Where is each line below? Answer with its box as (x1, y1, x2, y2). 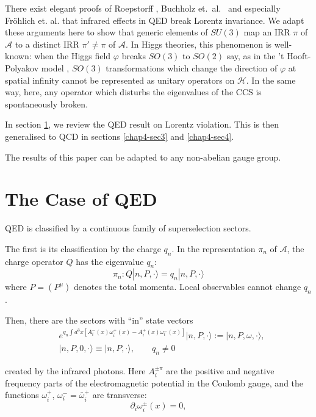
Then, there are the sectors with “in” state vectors (5, 313, 193, 326)
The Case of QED (5, 186, 157, 211)
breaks (121, 49, 146, 62)
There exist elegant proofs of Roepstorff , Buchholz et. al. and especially (5, 2, 281, 14)
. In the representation (171, 242, 256, 255)
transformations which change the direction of (106, 61, 278, 74)
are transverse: (92, 388, 147, 401)
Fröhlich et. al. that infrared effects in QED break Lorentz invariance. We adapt (5, 13, 304, 26)
